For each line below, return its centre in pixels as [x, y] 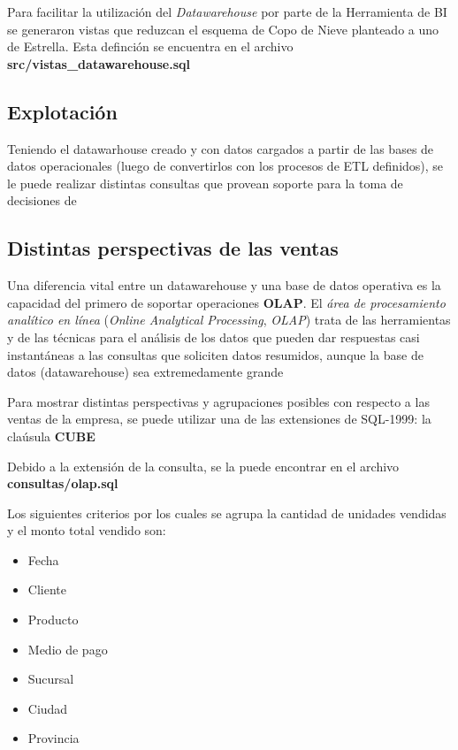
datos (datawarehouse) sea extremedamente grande [145, 372]
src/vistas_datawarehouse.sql [99, 63]
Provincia [53, 738]
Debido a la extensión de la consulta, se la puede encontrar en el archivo [203, 466]
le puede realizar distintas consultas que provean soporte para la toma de [205, 183]
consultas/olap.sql [63, 483]
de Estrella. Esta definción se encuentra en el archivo [150, 46]
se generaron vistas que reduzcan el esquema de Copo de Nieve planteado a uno [223, 29]
